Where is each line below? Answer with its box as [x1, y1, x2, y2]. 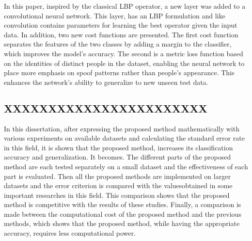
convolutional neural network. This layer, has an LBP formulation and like [4, 10, 225, 20]
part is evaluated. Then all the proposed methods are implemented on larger [4, 171, 231, 181]
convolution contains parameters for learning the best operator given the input [4, 20, 237, 30]
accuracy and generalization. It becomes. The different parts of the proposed [4, 152, 231, 162]
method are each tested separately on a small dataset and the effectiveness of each [4, 161, 248, 171]
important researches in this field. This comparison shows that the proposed [4, 190, 230, 200]
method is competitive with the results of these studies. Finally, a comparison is [4, 199, 241, 209]
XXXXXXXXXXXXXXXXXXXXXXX [4, 100, 207, 115]
